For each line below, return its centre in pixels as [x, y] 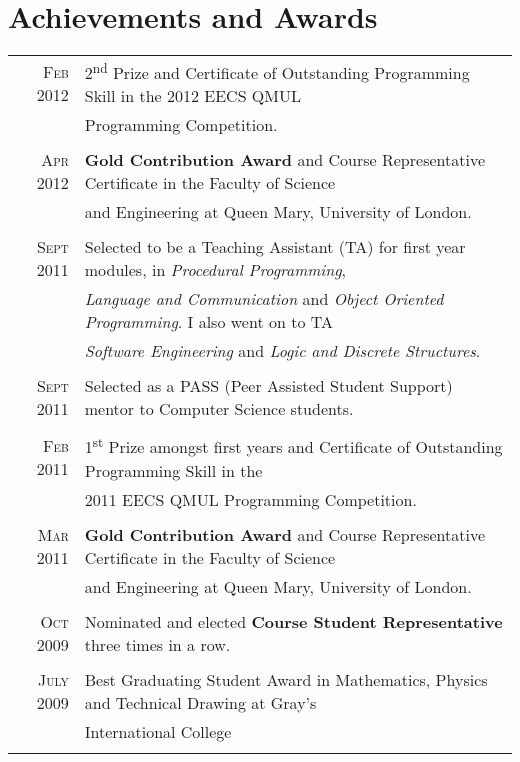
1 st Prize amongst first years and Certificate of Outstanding [293, 445]
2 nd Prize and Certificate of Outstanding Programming [277, 71]
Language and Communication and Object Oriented [264, 299]
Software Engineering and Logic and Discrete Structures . [282, 351]
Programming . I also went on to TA [208, 322]
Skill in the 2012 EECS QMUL [192, 96]
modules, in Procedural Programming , [215, 270]
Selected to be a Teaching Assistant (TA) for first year [275, 247]
